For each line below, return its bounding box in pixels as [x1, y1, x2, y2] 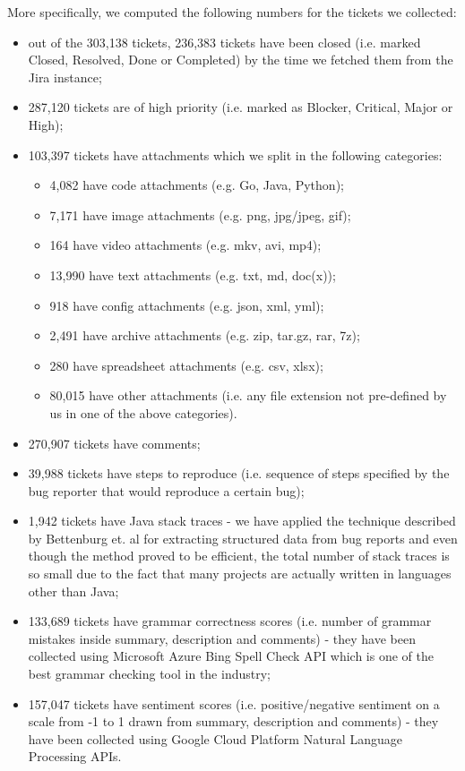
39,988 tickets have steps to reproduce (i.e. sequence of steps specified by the [28, 464, 450, 483]
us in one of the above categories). [49, 403, 237, 422]
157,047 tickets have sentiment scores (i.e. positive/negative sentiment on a [28, 694, 440, 713]
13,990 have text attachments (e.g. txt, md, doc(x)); [49, 265, 336, 284]
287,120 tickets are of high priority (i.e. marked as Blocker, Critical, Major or [28, 98, 453, 116]
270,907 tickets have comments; [28, 433, 201, 452]
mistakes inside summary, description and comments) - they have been [28, 629, 416, 647]
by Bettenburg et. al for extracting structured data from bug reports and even [28, 528, 458, 547]
